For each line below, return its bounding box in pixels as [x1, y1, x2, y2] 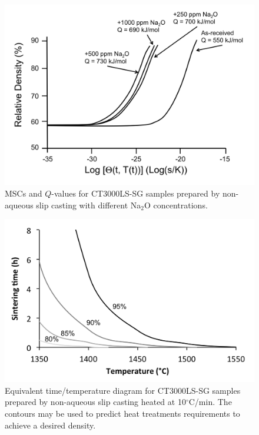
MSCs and [5, 187, 42, 199]
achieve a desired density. [5, 419, 96, 431]
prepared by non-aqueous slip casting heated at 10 [5, 396, 186, 408]
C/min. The [188, 396, 232, 408]
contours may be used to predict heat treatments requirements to [5, 407, 240, 419]
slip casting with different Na [36, 198, 141, 211]
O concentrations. [144, 198, 208, 211]
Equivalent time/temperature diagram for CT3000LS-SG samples [5, 384, 241, 396]
